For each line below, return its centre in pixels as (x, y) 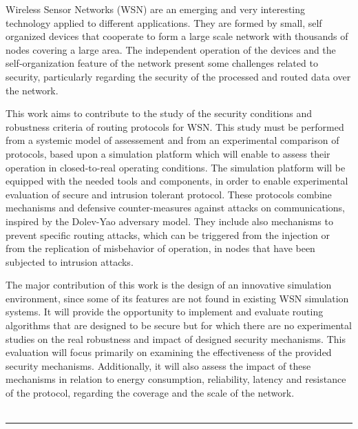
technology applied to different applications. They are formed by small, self (164, 22)
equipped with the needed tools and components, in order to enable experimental (177, 181)
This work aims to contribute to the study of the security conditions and (159, 113)
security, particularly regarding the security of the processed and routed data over (178, 76)
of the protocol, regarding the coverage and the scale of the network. (150, 393)
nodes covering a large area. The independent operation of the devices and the (171, 49)
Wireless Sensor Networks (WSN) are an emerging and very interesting (156, 9)
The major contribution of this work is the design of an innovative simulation (169, 285)
